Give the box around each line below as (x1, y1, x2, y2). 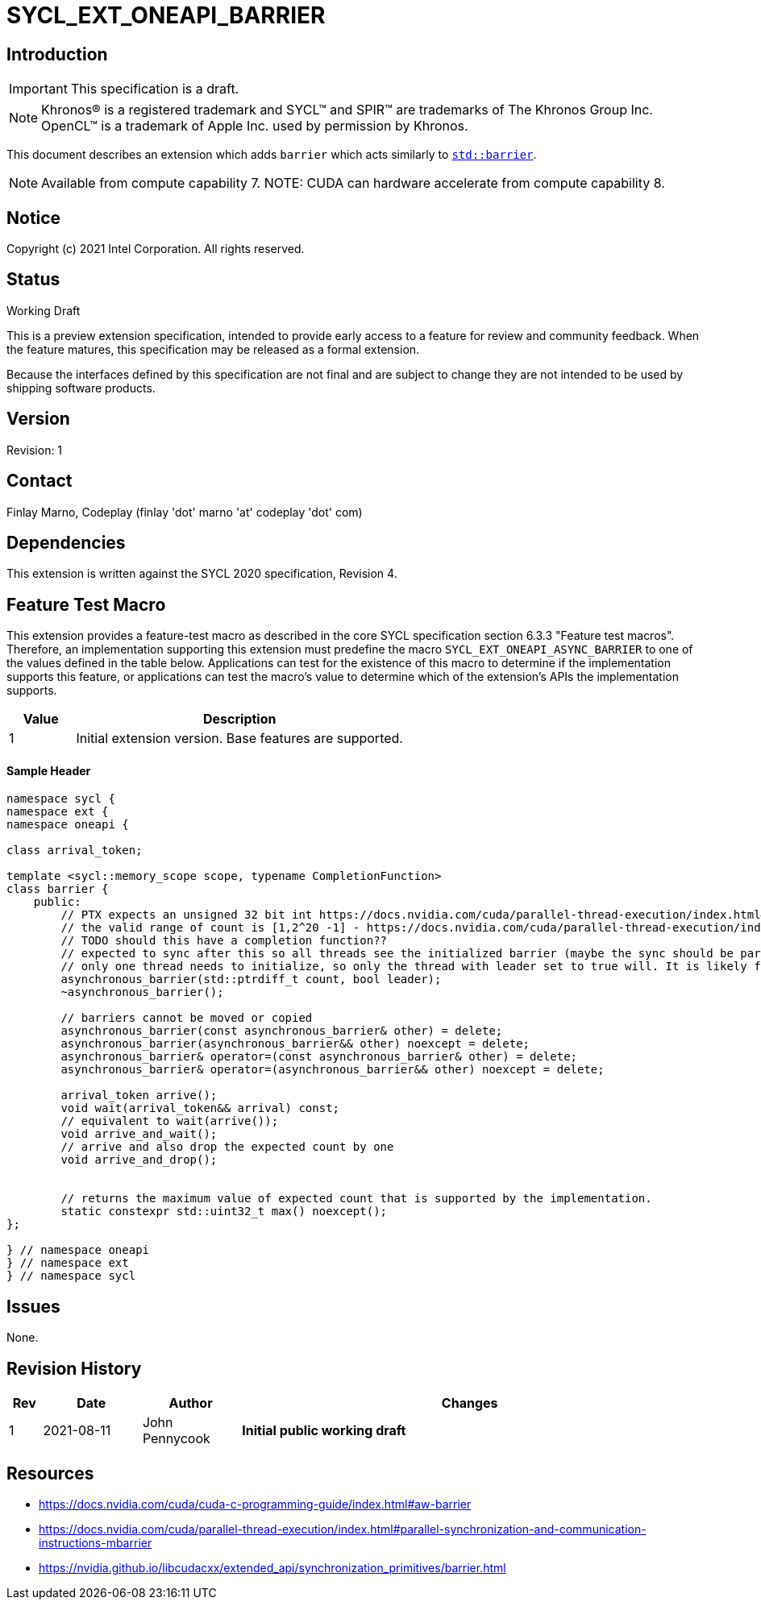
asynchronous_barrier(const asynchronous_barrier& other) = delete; (60, 1024, 503, 1038)
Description (203, 711, 277, 728)
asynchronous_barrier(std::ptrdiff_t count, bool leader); (60, 973, 442, 986)
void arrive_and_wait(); (60, 1127, 218, 1141)
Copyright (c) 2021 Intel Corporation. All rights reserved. (6, 242, 305, 256)
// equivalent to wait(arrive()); (60, 1114, 279, 1128)
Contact (6, 471, 73, 492)
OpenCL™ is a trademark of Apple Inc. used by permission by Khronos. (41, 118, 468, 135)
